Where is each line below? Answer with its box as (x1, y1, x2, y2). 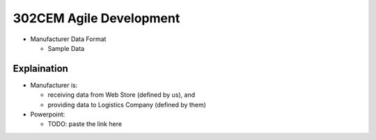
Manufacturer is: (30, 81, 78, 89)
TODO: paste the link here (47, 120, 122, 128)
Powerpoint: (30, 110, 65, 118)
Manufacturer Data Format (30, 35, 107, 43)
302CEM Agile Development (13, 10, 180, 26)
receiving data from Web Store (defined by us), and (47, 91, 195, 99)
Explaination (13, 63, 69, 75)
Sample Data (47, 44, 85, 52)
